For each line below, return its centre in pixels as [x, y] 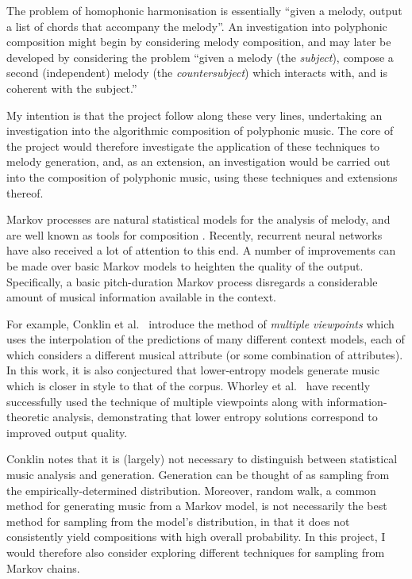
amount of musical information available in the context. [142, 297]
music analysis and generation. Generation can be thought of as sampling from [198, 475]
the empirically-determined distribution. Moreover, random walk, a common [191, 490]
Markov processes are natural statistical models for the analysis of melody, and [198, 219]
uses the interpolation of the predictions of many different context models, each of [206, 339]
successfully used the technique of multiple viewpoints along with [165, 401]
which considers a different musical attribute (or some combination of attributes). [205, 354]
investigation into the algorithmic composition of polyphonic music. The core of [200, 130]
